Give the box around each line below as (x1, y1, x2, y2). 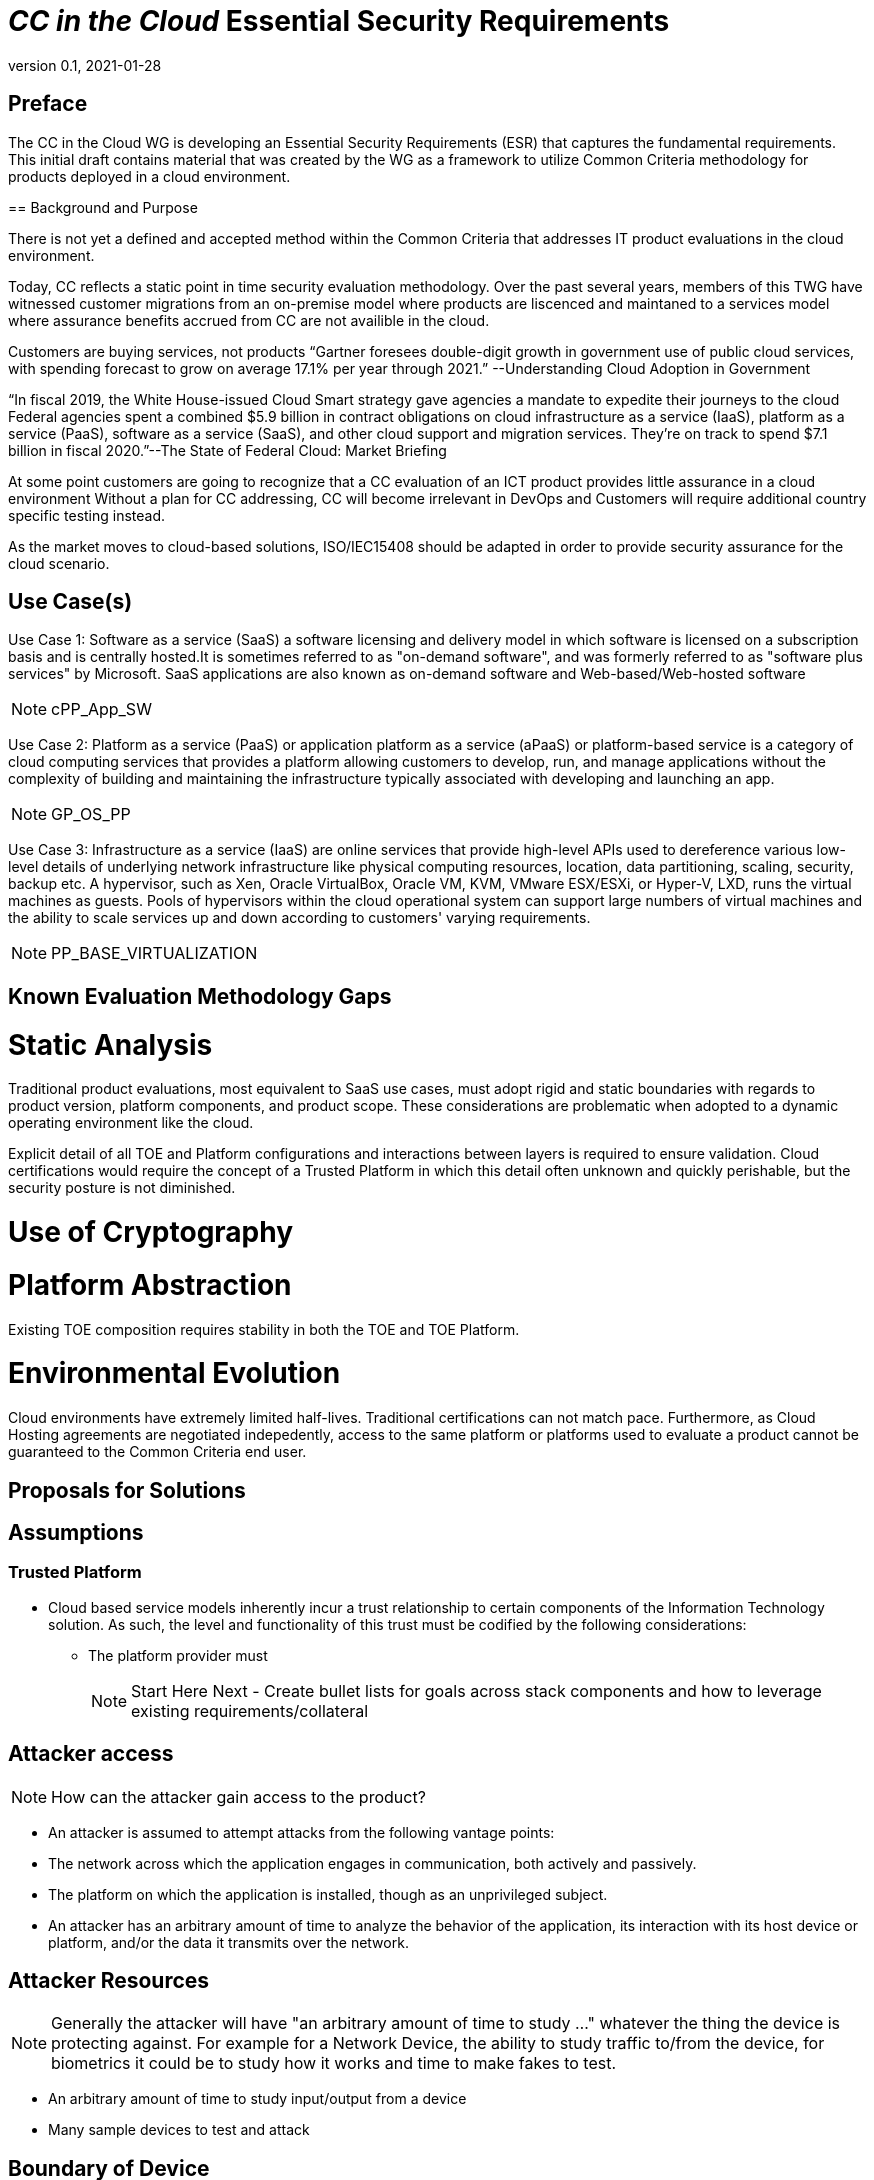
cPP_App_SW (51, 699, 152, 720)
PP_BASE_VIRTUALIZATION (51, 943, 258, 964)
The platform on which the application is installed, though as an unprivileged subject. (48, 1885, 608, 1903)
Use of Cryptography (8, 1215, 294, 1250)
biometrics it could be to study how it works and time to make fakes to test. (51, 2053, 617, 2074)
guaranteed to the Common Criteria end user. (8, 1443, 307, 1461)
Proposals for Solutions (8, 1477, 246, 1503)
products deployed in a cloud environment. (8, 167, 291, 185)
